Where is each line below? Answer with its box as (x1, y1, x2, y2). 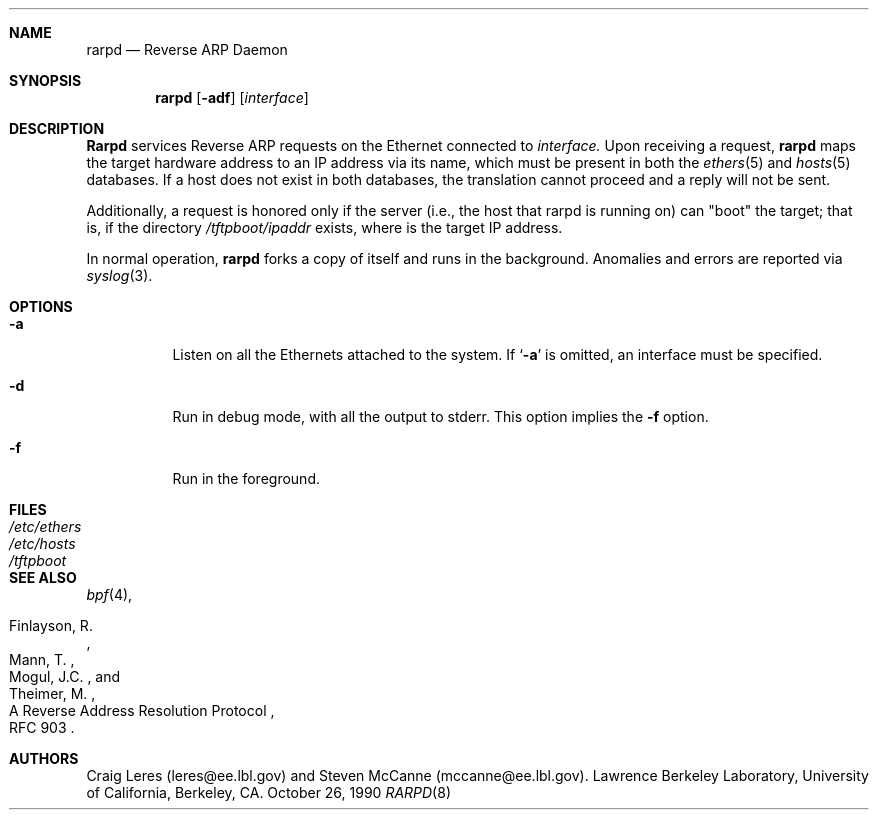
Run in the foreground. (172, 470, 320, 487)
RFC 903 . (9, 719, 75, 736)
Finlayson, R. (9, 617, 93, 634)
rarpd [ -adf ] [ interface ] (155, 89, 309, 106)
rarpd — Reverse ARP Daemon (86, 41, 288, 58)
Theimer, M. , (9, 685, 96, 702)
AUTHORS (9, 750, 79, 767)
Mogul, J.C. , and (9, 668, 121, 685)
